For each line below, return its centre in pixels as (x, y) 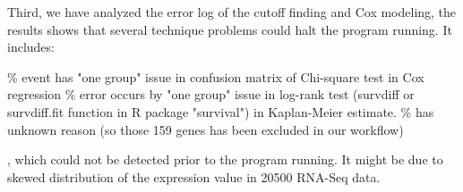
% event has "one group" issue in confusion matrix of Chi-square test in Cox (216, 76)
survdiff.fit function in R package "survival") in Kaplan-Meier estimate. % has (221, 111)
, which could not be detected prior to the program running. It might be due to (225, 159)
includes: (31, 47)
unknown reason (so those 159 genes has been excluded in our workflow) (206, 129)
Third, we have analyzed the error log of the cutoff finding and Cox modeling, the (232, 12)
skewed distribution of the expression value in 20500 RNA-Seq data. (194, 176)
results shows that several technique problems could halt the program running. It (230, 29)
